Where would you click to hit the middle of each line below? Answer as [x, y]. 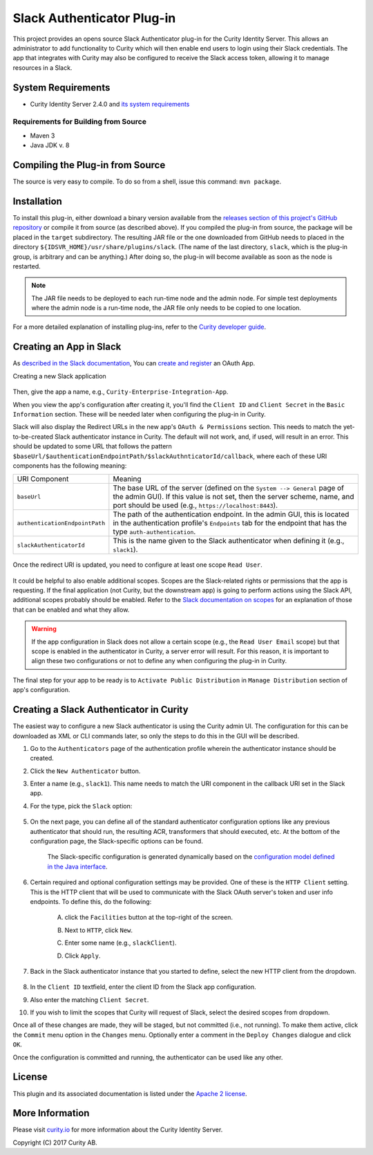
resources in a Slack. [42, 67]
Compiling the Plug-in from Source [89, 165]
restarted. [27, 266]
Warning [44, 629]
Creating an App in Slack [67, 347]
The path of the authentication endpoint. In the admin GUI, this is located [231, 514]
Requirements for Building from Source [79, 122]
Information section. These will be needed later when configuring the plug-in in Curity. [139, 414]
